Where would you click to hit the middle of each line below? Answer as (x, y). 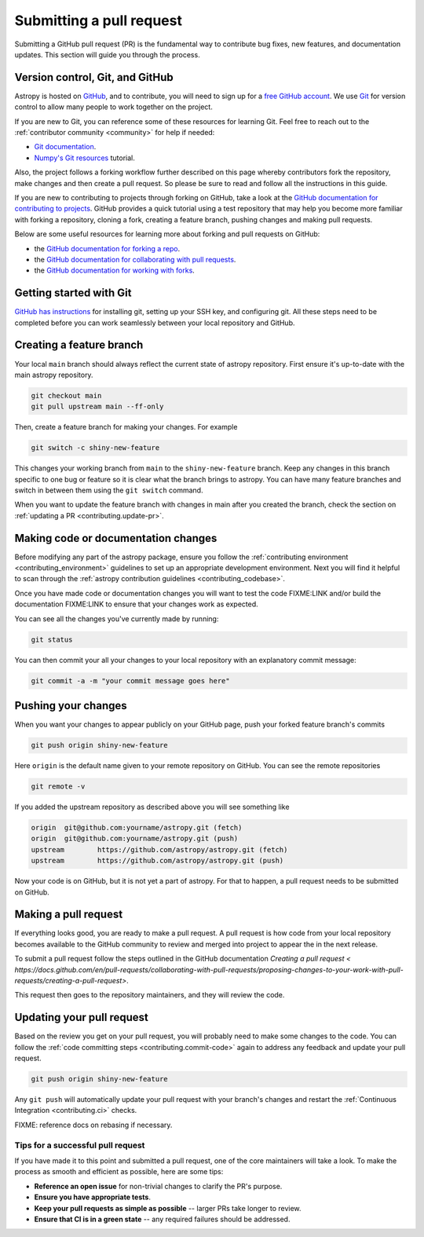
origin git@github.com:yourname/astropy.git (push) (135, 839)
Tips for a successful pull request (80, 1145)
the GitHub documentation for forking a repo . (107, 248)
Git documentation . (65, 147)
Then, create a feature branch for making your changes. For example (126, 427)
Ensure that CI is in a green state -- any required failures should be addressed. (162, 1219)
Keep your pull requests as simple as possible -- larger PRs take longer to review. (168, 1208)
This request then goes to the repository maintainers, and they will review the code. (150, 995)
